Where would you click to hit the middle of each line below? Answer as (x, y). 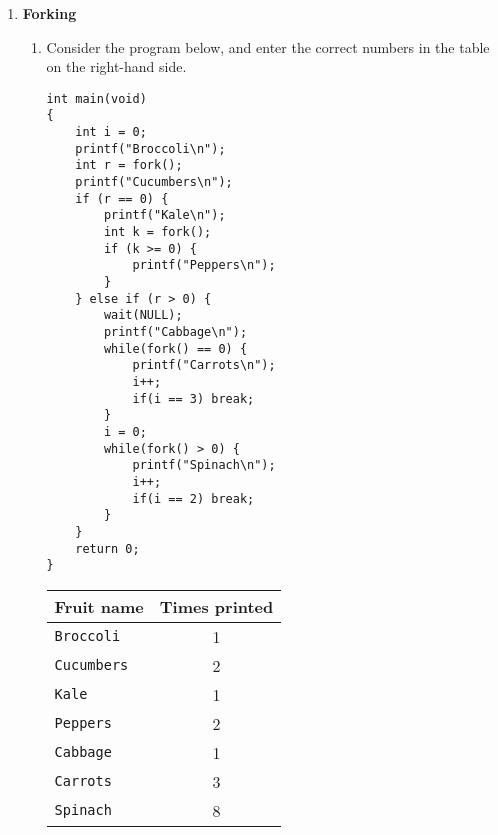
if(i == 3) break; (193, 398)
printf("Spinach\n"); (204, 465)
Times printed (216, 606)
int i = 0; (111, 132)
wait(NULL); (143, 315)
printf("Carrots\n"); (204, 365)
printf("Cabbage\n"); (175, 331)
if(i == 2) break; (193, 498)
